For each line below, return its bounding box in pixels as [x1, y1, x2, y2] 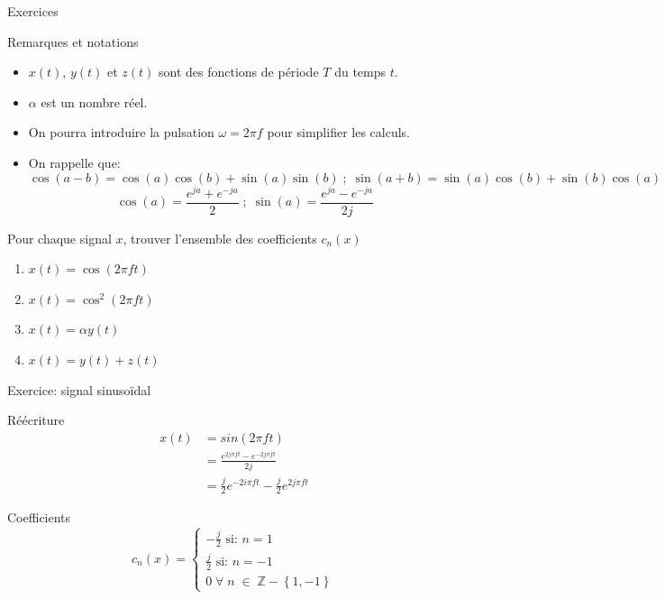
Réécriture [7, 410, 65, 429]
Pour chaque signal [7, 228, 112, 247]
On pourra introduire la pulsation [28, 123, 214, 142]
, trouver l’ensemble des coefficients [123, 228, 317, 247]
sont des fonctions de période [159, 62, 319, 81]
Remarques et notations [7, 32, 139, 51]
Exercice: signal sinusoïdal [7, 380, 151, 399]
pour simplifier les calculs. [267, 123, 410, 142]
